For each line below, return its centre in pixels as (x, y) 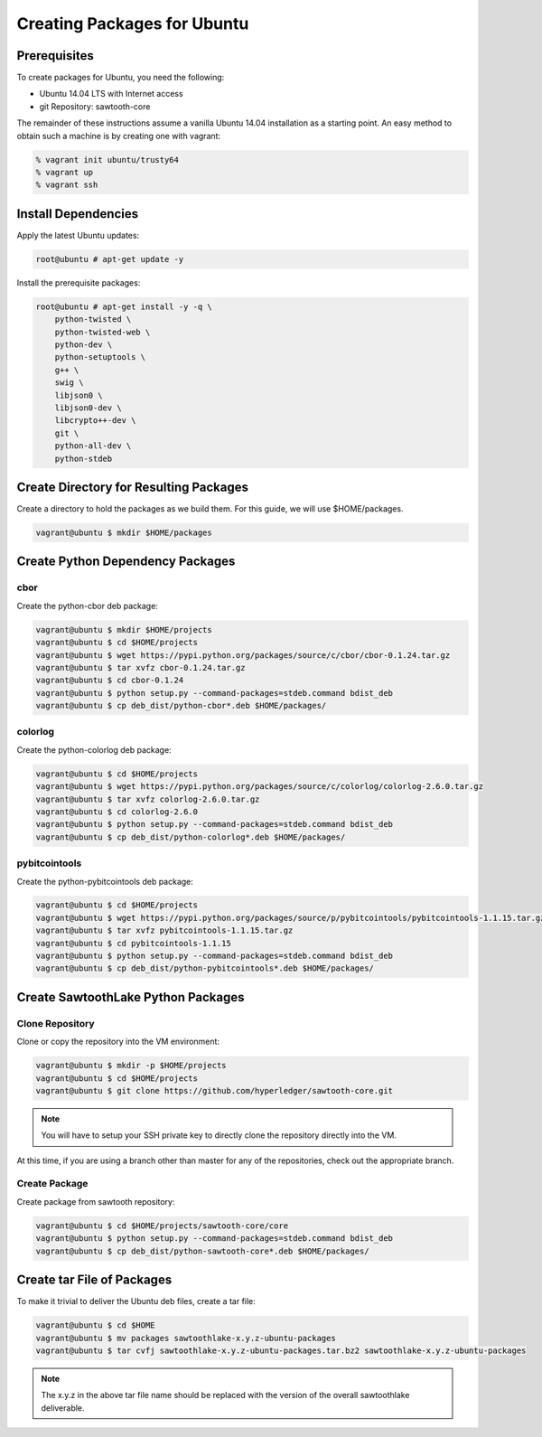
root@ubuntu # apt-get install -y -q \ (124, 306)
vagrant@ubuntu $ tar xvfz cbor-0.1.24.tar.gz (140, 667)
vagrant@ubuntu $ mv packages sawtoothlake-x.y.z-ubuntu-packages (186, 1338)
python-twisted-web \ (103, 332)
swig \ (69, 383)
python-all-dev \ (93, 446)
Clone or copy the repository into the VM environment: (118, 1042)
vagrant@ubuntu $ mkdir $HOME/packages (124, 533)
